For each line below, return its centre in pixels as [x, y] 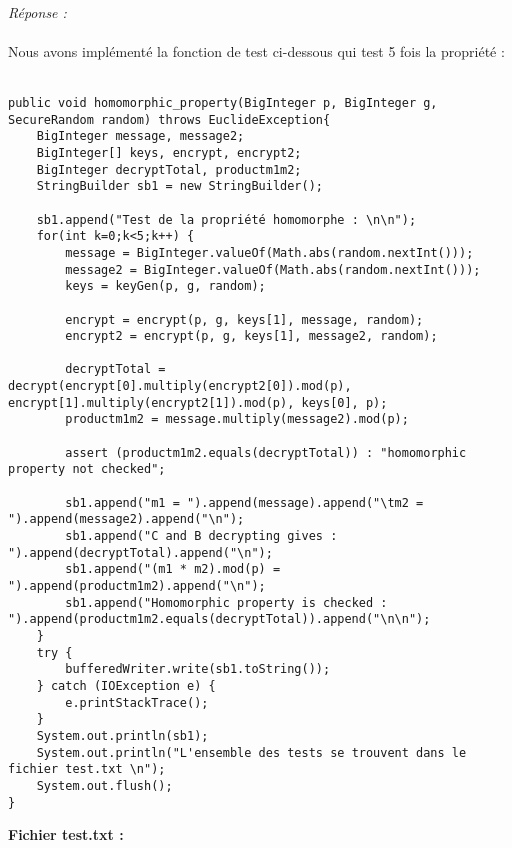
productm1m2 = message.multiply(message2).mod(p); [237, 419]
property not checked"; [87, 469]
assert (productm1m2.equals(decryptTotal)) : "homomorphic [266, 452]
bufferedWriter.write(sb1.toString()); [198, 669]
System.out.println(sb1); [122, 735]
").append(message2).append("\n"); [126, 519]
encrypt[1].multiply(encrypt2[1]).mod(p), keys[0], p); [198, 402]
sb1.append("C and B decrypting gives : [201, 536]
